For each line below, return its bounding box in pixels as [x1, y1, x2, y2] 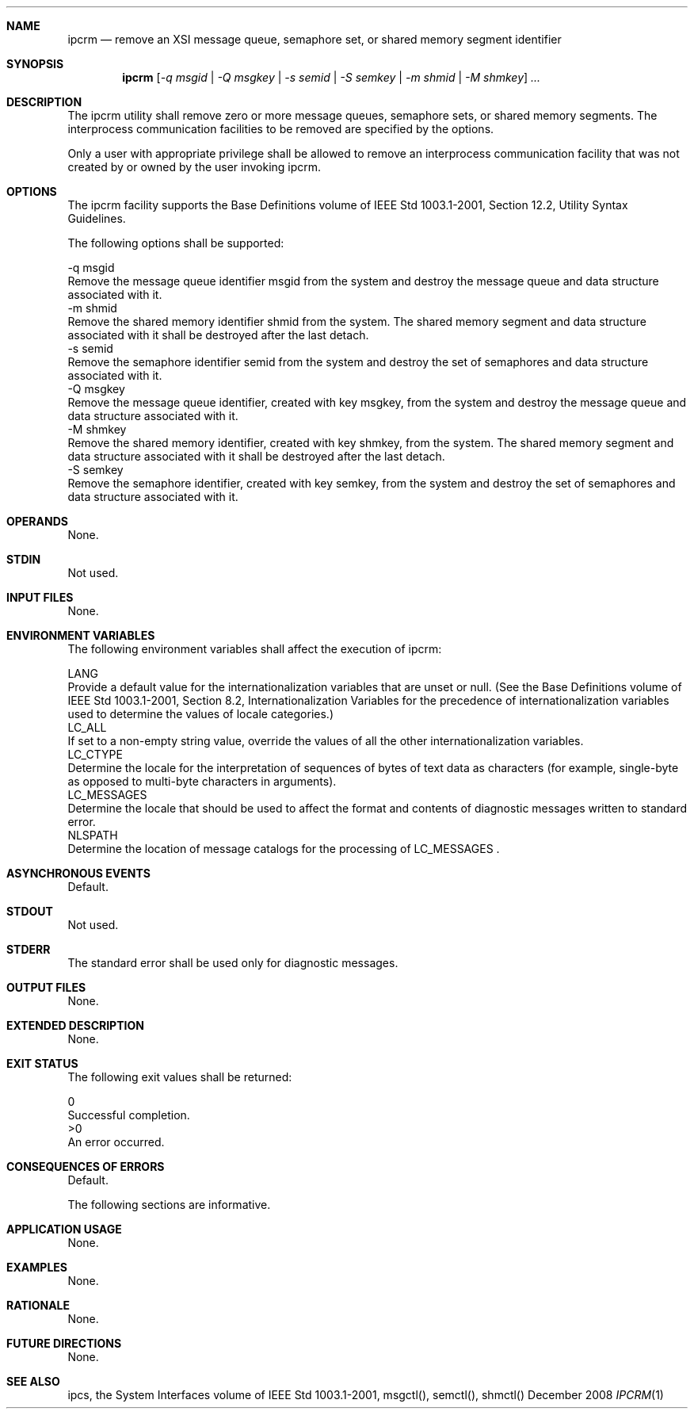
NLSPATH [67, 828, 118, 842]
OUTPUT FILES [6, 981, 86, 994]
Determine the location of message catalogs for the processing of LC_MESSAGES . [67, 842, 500, 855]
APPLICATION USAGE [6, 1222, 122, 1236]
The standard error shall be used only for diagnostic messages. [67, 956, 398, 969]
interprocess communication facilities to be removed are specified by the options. [67, 122, 494, 136]
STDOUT [6, 904, 53, 918]
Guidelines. [67, 212, 126, 225]
